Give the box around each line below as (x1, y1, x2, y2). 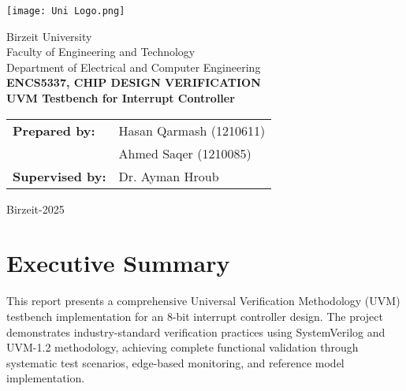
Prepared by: (13, 121, 95, 140)
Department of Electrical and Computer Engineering (6, 58, 261, 75)
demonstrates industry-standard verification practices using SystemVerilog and (6, 323, 386, 340)
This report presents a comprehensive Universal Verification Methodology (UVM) (6, 292, 400, 309)
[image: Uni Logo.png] (6, 6, 125, 17)
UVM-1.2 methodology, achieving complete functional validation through (6, 339, 359, 356)
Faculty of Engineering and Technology (6, 43, 196, 60)
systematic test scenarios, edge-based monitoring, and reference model (6, 354, 345, 371)
